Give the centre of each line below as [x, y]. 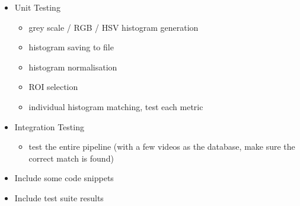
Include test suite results [59, 197]
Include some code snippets [64, 178]
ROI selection [53, 87]
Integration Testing [49, 126]
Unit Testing [37, 7]
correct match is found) [71, 158]
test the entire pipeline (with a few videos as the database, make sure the [162, 147]
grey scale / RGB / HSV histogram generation [114, 27]
